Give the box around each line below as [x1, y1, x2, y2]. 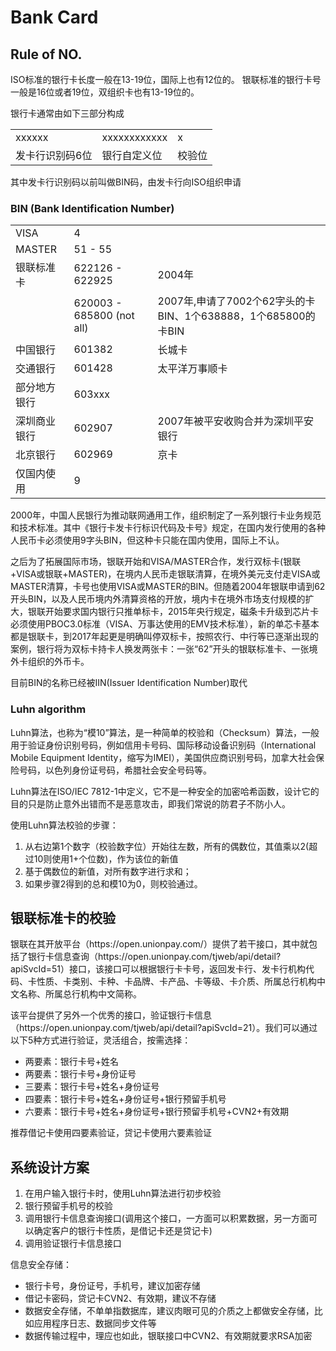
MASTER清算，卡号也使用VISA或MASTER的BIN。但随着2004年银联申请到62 [10, 581, 326, 593]
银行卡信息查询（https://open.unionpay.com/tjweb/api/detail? [27, 951, 282, 963]
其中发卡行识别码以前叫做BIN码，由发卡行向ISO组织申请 [10, 176, 242, 188]
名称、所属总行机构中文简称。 [18, 988, 142, 1000]
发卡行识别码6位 [15, 149, 93, 162]
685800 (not [73, 309, 135, 323]
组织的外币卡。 [27, 656, 90, 668]
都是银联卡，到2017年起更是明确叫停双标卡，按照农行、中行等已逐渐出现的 [10, 631, 319, 643]
